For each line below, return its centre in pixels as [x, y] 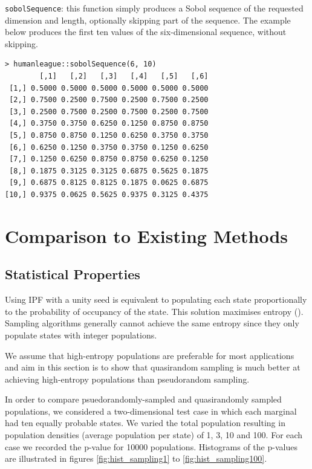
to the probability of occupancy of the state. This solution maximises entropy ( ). [154, 311]
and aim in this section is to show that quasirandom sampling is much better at [153, 367]
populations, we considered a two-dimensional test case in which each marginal [151, 411]
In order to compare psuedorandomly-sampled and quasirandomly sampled [143, 399]
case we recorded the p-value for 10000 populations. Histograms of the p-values [151, 446]
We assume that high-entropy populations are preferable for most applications [150, 355]
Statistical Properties [73, 274]
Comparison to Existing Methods [147, 235]
